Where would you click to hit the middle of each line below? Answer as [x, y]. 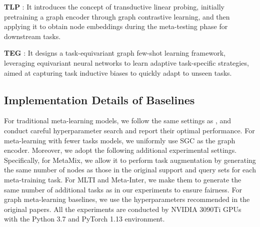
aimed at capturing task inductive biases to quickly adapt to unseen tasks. [118, 72]
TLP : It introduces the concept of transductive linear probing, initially [114, 7]
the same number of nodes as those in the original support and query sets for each [130, 170]
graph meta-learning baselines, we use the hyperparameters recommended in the [127, 199]
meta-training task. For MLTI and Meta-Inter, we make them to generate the [123, 179]
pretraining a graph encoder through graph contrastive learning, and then [117, 16]
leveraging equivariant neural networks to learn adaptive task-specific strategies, [126, 62]
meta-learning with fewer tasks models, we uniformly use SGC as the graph [120, 140]
